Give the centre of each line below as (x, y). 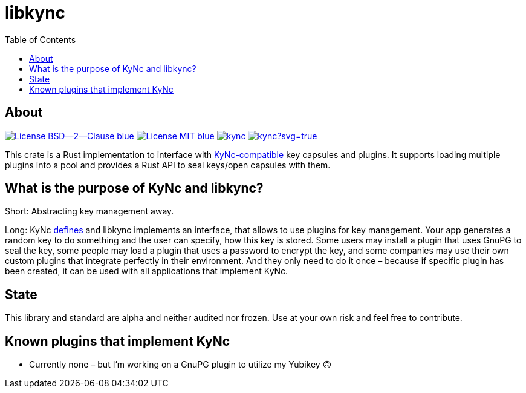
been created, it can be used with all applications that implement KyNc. (147, 271)
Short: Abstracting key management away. (89, 211)
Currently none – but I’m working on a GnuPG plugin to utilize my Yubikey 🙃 (180, 365)
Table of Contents (41, 39)
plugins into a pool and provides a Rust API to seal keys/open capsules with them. (168, 165)
